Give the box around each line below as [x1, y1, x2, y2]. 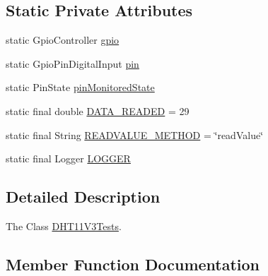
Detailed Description [6, 186, 161, 208]
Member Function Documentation [6, 253, 260, 275]
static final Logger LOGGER [6, 151, 131, 166]
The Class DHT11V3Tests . [6, 218, 122, 233]
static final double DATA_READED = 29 [6, 103, 190, 118]
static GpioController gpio [6, 32, 120, 47]
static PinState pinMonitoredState [6, 80, 155, 95]
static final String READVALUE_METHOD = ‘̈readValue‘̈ [6, 127, 264, 142]
